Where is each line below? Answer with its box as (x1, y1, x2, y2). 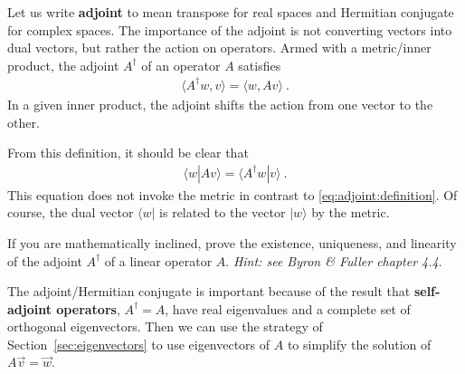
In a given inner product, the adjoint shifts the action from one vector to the (7, 94, 433, 113)
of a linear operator (104, 251, 213, 270)
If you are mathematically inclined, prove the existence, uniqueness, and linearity (7, 233, 457, 252)
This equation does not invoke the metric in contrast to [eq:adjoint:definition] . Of (7, 185, 458, 204)
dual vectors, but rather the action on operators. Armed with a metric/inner (7, 38, 432, 57)
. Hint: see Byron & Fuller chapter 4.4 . (225, 251, 442, 270)
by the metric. (311, 203, 390, 222)
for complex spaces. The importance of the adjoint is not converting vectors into (7, 20, 452, 39)
